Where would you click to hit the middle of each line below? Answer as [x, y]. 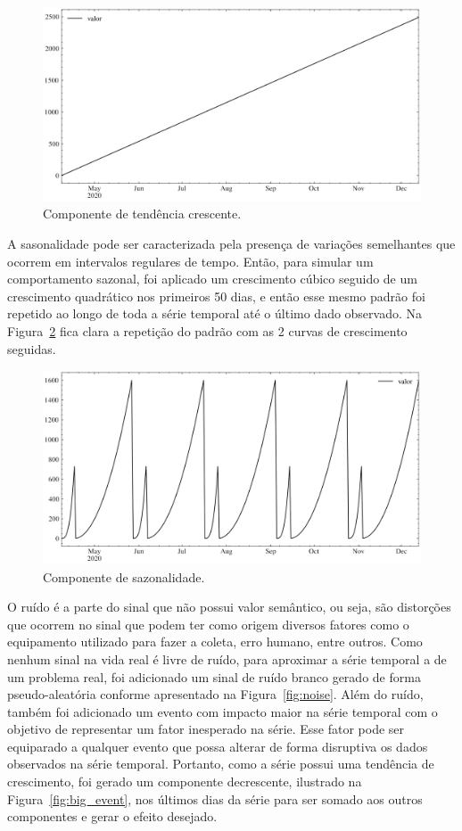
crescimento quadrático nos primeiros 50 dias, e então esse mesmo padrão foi [216, 296]
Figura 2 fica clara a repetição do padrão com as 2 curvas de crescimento [207, 330]
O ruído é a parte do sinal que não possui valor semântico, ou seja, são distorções [229, 607]
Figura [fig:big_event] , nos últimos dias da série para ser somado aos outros [215, 798]
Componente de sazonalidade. [124, 576]
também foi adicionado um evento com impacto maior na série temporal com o [223, 711]
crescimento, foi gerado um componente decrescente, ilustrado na [185, 782]
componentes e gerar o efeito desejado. [112, 816]
